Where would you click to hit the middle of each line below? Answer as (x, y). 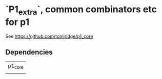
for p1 (17, 22)
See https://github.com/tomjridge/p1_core (49, 36)
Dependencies (29, 52)
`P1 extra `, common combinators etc (81, 10)
